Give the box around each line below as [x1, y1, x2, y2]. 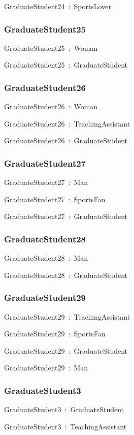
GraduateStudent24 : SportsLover [4, 1, 111, 11]
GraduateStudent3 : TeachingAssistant [4, 421, 127, 431]
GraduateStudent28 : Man [4, 253, 88, 263]
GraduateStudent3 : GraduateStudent [4, 404, 124, 415]
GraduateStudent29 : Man [4, 362, 88, 373]
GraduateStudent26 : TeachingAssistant [4, 118, 130, 129]
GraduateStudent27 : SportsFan [4, 194, 106, 204]
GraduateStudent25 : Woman [4, 42, 98, 53]
